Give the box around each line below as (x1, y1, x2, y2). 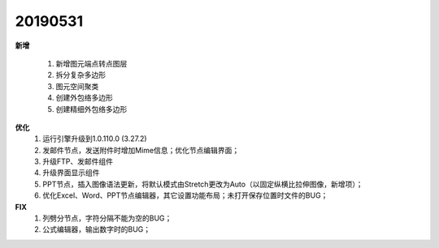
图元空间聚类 (55, 81, 99, 91)
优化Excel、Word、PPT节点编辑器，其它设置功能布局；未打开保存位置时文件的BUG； (42, 190, 328, 200)
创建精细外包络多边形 (55, 104, 128, 113)
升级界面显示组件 (42, 168, 100, 177)
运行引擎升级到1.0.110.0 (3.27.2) (42, 134, 147, 143)
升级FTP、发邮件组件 (42, 156, 114, 166)
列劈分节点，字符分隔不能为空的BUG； (42, 213, 172, 223)
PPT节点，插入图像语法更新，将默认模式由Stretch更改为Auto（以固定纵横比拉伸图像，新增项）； (42, 179, 363, 189)
